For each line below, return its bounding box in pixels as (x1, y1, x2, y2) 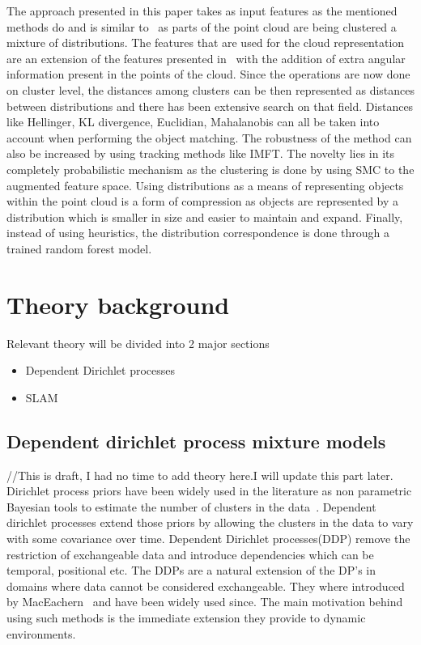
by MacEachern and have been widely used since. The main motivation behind (6, 593, 403, 610)
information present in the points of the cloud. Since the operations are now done (6, 66, 410, 83)
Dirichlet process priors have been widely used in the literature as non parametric (6, 482, 412, 499)
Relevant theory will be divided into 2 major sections (6, 334, 270, 351)
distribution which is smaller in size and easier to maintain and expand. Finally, (6, 208, 403, 225)
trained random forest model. (6, 240, 152, 257)
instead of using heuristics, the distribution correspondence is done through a (6, 224, 389, 241)
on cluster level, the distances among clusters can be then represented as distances (6, 81, 415, 98)
